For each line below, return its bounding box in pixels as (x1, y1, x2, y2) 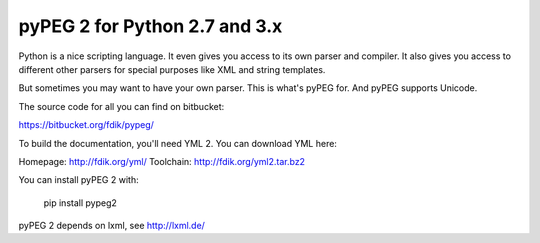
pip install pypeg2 (43, 196, 117, 209)
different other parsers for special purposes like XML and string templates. (18, 63, 326, 75)
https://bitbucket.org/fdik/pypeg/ (18, 119, 155, 131)
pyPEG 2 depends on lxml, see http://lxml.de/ (18, 220, 205, 232)
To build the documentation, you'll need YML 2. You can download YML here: (18, 137, 337, 149)
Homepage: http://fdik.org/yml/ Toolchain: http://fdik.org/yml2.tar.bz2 (18, 155, 305, 167)
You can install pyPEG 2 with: (18, 174, 139, 186)
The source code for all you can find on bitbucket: (18, 100, 225, 112)
